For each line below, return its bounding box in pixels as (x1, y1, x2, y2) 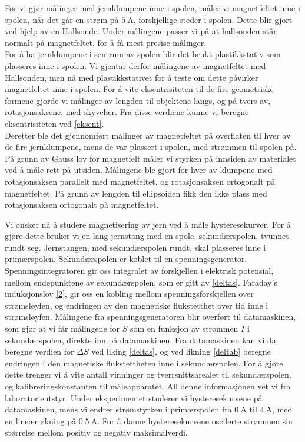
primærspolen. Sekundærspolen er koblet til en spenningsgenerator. (5, 253, 247, 265)
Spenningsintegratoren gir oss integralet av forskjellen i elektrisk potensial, (5, 264, 274, 277)
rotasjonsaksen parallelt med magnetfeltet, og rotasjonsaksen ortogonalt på (5, 175, 276, 187)
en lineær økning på (5, 414, 77, 427)
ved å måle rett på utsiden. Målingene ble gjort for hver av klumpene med (5, 163, 273, 176)
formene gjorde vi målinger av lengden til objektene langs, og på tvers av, (5, 94, 271, 106)
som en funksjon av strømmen (130, 322, 238, 335)
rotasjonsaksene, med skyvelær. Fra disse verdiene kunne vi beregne (5, 106, 249, 118)
